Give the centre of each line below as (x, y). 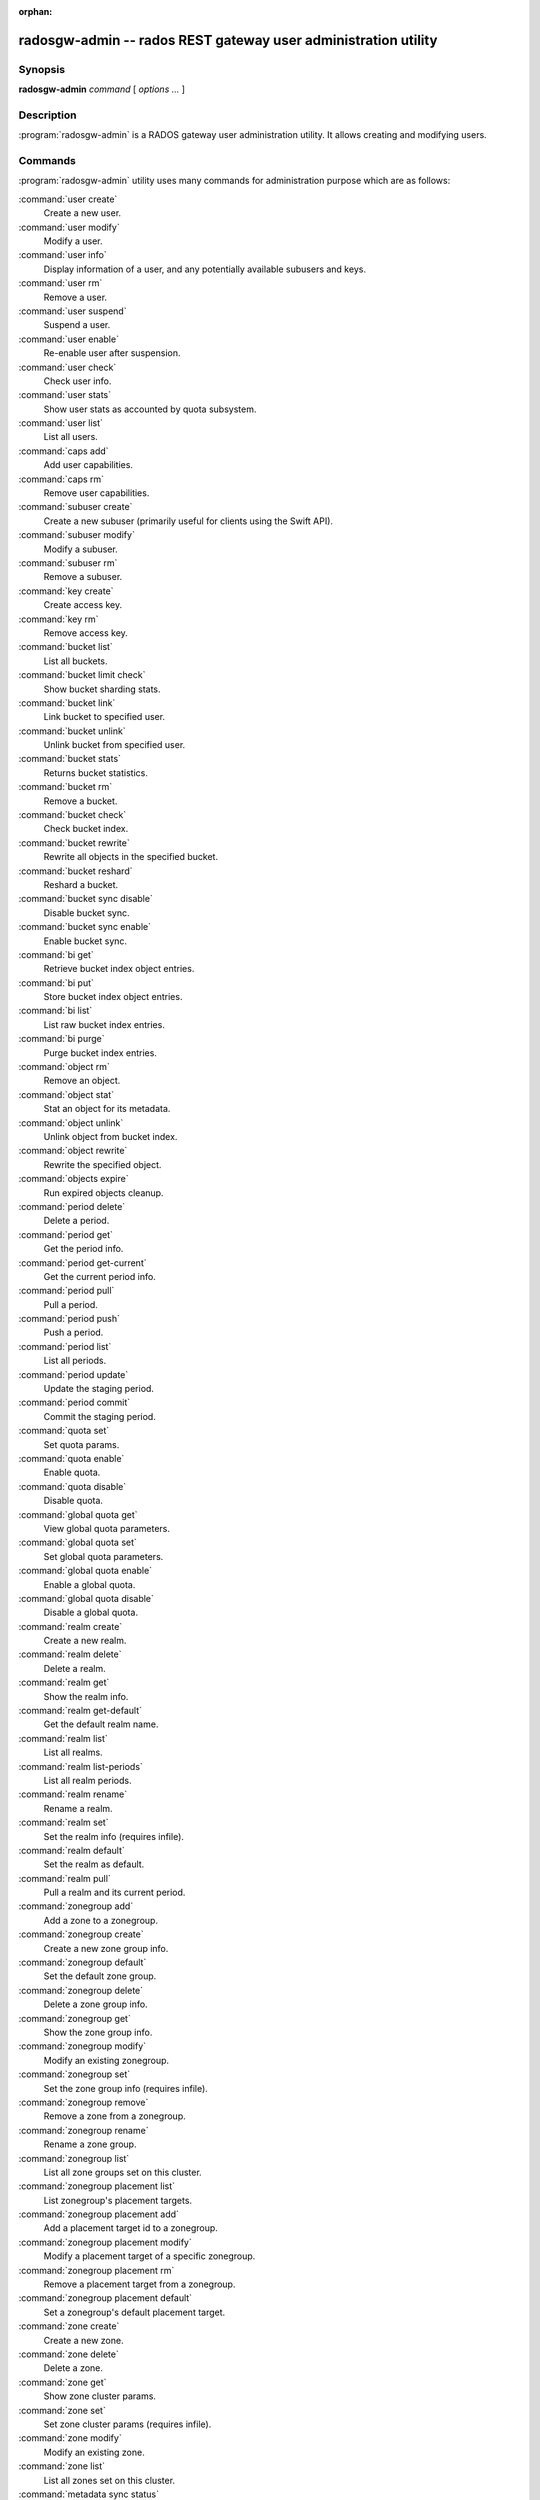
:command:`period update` (73, 1374)
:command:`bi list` (55, 1011)
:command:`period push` (69, 1319)
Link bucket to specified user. (104, 717)
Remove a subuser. (83, 577)
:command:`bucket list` (66, 647)
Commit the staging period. (100, 1416)
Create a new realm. (85, 1641)
